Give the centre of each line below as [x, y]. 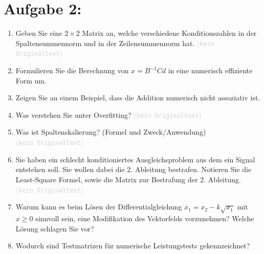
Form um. [31, 80]
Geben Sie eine [39, 33]
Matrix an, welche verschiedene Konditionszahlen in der [169, 33]
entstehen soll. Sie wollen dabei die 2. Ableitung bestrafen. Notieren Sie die [134, 169]
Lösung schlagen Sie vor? [55, 228]
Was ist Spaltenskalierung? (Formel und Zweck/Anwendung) [111, 132]
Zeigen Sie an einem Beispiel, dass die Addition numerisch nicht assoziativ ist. [138, 98]
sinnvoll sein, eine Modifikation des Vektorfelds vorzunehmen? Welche [145, 218]
